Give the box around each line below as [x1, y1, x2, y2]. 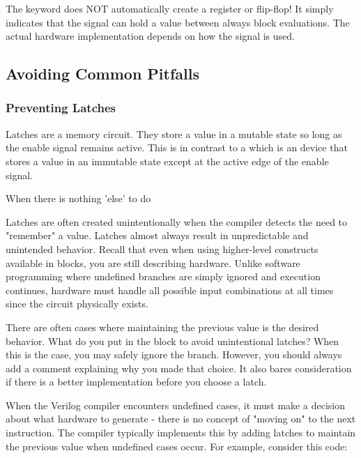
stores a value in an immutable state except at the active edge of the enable [6, 153, 329, 168]
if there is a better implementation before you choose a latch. [6, 374, 267, 389]
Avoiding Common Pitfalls [6, 63, 199, 84]
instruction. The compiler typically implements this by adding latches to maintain [6, 425, 356, 440]
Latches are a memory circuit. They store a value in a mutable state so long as [6, 126, 342, 141]
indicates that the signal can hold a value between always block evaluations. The [6, 15, 350, 29]
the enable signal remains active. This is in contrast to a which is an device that [6, 140, 348, 155]
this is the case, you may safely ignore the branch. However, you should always [6, 347, 342, 362]
